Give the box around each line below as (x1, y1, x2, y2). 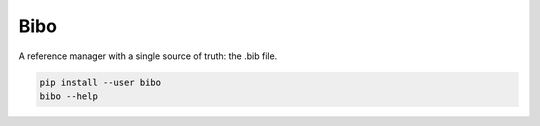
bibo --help (39, 90, 99, 102)
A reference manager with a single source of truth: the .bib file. (18, 50, 278, 62)
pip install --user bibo (39, 76, 162, 88)
